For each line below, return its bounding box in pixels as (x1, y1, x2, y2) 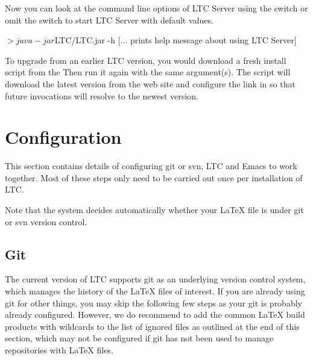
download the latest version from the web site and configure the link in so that (5, 77, 296, 90)
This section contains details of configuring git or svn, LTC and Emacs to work (5, 160, 297, 172)
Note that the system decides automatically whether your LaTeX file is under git (5, 203, 304, 216)
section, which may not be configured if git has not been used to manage (5, 332, 274, 344)
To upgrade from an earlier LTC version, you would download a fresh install (5, 54, 286, 66)
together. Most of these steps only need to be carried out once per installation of (5, 171, 303, 184)
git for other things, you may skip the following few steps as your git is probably (5, 296, 302, 309)
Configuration (5, 125, 122, 149)
